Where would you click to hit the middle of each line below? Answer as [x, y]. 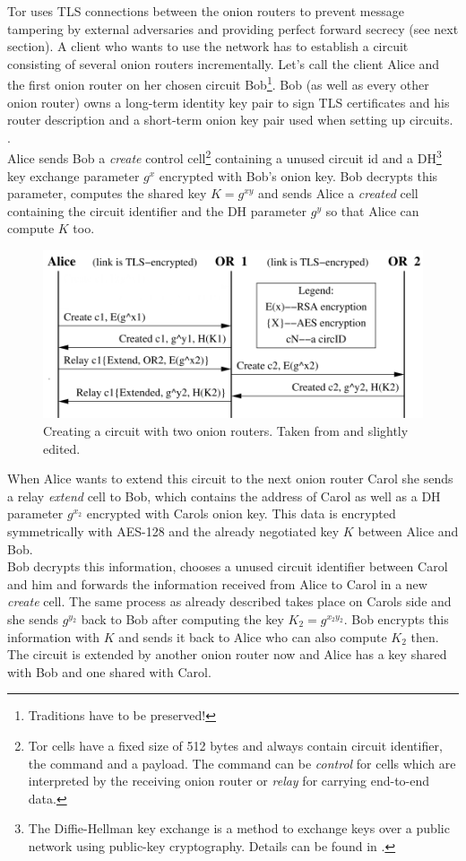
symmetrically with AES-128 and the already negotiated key [173, 531]
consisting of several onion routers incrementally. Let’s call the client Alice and [224, 63]
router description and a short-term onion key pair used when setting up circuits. [230, 120]
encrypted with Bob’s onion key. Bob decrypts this [298, 175]
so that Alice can [372, 210]
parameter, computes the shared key [107, 193]
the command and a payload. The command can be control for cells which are [242, 763]
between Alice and [408, 531]
